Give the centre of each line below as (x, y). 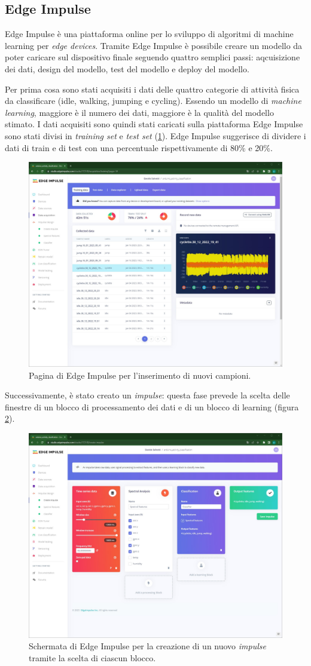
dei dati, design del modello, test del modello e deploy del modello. (127, 68)
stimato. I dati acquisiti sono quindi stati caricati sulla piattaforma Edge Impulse (154, 124)
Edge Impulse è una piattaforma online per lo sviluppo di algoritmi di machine (149, 34)
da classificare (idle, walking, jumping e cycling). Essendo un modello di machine (153, 101)
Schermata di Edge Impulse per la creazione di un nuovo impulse (147, 646)
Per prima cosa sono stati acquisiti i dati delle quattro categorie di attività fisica (152, 89)
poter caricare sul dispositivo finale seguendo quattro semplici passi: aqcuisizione (153, 57)
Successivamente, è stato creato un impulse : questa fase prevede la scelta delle (147, 395)
